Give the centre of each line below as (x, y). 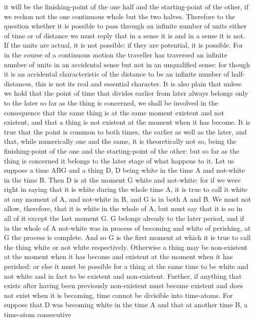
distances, (19, 83)
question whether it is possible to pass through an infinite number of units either (125, 26)
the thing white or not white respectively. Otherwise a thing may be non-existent (126, 247)
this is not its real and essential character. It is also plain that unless (138, 83)
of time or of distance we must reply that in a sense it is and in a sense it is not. (125, 35)
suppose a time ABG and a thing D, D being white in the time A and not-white (125, 170)
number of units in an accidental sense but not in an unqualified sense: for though (127, 64)
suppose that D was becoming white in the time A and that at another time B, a (126, 305)
